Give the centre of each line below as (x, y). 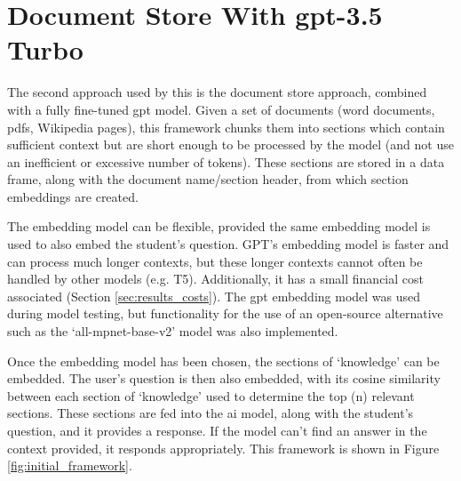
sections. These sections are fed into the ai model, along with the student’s (211, 413)
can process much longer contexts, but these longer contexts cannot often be (215, 261)
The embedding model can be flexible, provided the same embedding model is (219, 226)
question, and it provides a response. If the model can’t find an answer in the (217, 430)
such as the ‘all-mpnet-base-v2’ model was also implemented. (173, 331)
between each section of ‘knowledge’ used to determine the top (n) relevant (211, 395)
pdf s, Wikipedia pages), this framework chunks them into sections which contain (226, 127)
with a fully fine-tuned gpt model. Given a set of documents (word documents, (221, 109)
